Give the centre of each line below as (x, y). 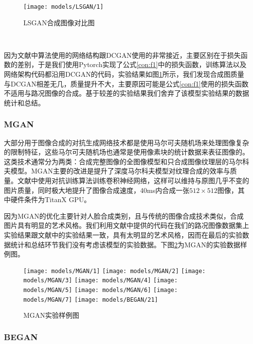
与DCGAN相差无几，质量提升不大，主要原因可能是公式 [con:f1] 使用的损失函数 (126, 83)
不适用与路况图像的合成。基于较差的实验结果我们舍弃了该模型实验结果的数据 (126, 93)
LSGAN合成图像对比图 (59, 22)
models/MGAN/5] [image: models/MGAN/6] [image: (101, 290)
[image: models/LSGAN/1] (63, 7)
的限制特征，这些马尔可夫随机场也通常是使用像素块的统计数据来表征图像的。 (126, 152)
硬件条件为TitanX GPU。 (51, 199)
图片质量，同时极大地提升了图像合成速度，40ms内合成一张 (97, 190)
